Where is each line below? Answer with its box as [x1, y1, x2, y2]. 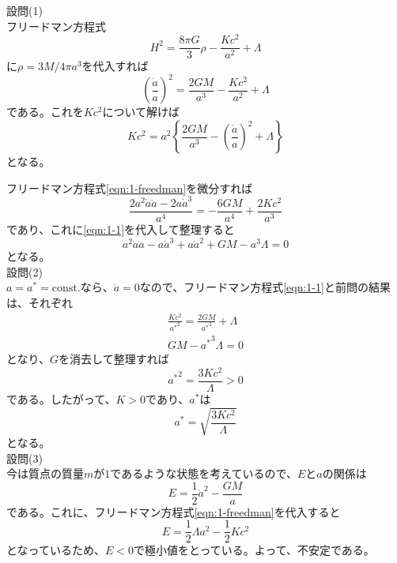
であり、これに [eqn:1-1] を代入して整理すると [6, 220, 235, 237]
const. [51, 283, 81, 295]
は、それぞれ [6, 295, 73, 311]
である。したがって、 [6, 390, 116, 407]
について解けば [102, 103, 180, 120]
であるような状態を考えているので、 [110, 465, 297, 482]
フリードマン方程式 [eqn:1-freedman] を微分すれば [6, 179, 253, 196]
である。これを [6, 103, 84, 120]
